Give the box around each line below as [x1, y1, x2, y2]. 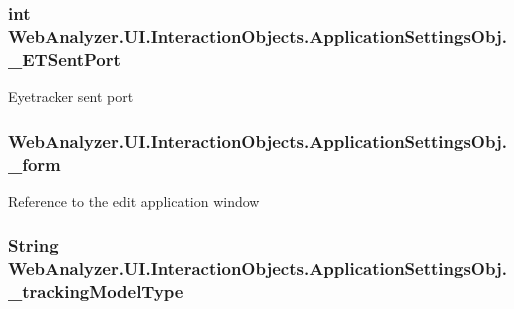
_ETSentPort [8, 46, 121, 71]
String [8, 233, 59, 258]
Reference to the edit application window [8, 190, 260, 211]
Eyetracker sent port [8, 86, 134, 107]
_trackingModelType [8, 279, 184, 304]
